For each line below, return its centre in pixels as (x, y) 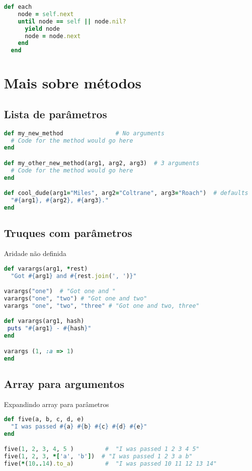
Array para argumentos (64, 383)
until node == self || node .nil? (72, 21)
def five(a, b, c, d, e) (44, 419)
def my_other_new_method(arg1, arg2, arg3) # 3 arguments (102, 163)
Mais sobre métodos (73, 83)
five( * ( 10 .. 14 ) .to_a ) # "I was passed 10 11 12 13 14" (110, 464)
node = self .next (46, 14)
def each (18, 7)
